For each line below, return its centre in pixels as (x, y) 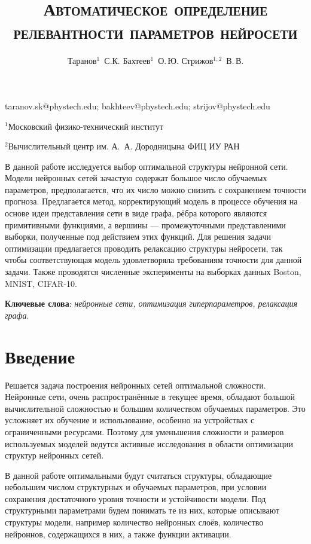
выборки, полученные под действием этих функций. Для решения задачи (138, 236)
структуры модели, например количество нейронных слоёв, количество (134, 522)
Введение (40, 356)
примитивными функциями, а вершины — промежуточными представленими (145, 224)
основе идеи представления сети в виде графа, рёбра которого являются (136, 213)
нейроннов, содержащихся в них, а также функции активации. (118, 534)
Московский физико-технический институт (86, 126)
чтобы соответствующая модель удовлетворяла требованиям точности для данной (153, 260)
